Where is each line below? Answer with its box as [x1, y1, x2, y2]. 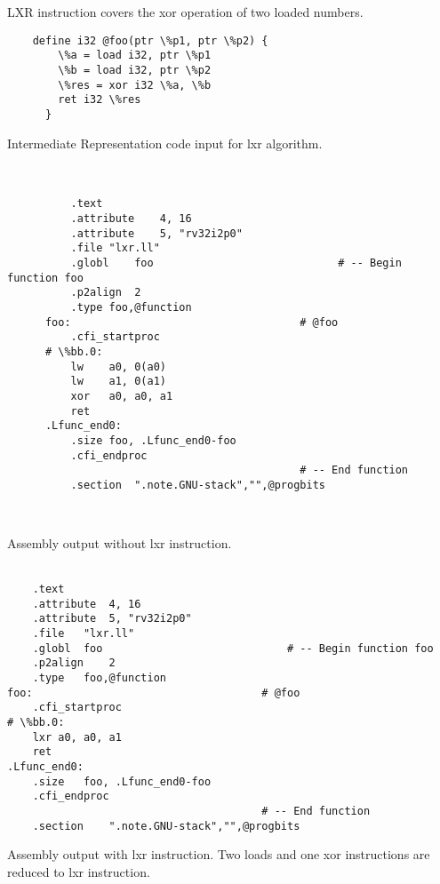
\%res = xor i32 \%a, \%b [58, 78, 212, 92]
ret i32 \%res [58, 93, 141, 107]
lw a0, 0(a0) [70, 360, 166, 373]
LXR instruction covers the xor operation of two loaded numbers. [7, 3, 364, 20]
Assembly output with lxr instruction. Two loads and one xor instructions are [7, 845, 430, 864]
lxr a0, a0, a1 [32, 730, 122, 744]
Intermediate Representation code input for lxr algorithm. [7, 133, 323, 152]
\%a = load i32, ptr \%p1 [58, 49, 212, 62]
